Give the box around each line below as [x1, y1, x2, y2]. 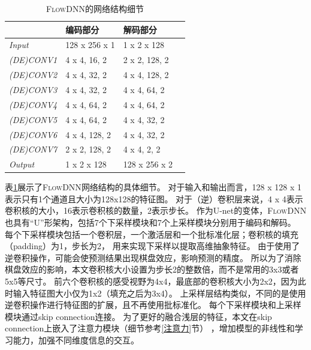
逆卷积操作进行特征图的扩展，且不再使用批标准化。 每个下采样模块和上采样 [5, 298, 301, 311]
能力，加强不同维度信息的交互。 [13, 334, 139, 346]
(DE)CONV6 [9, 128, 58, 140]
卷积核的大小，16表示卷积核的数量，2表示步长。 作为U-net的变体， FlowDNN [5, 204, 307, 217]
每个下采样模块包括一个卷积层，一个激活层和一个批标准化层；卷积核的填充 [5, 228, 298, 240]
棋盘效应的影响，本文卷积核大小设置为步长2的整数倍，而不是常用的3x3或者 [5, 263, 299, 276]
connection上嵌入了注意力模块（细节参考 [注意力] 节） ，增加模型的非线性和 [5, 322, 295, 334]
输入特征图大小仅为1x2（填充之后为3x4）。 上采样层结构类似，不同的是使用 [13, 286, 306, 299]
